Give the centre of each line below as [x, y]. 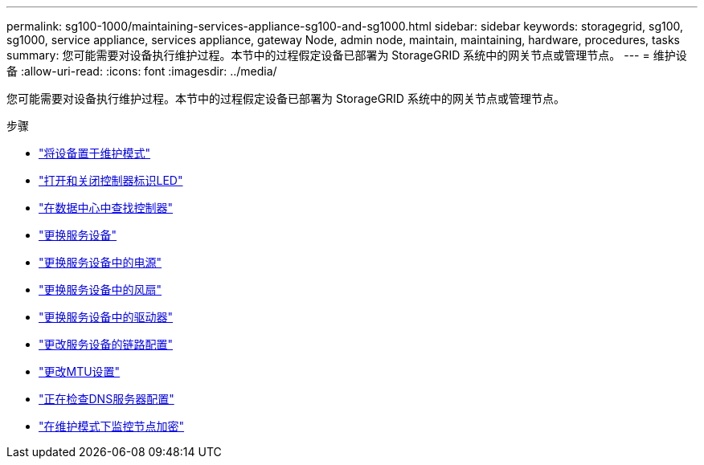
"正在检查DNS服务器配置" [106, 399]
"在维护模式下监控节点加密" [112, 426]
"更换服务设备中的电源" [100, 262]
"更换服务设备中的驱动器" [106, 317]
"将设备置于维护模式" [95, 153]
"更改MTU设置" [80, 371]
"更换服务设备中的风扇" [100, 290]
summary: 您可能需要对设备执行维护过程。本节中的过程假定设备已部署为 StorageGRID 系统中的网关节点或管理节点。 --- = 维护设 [347, 55]
